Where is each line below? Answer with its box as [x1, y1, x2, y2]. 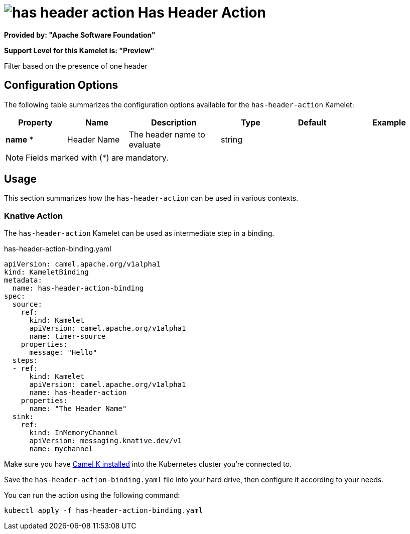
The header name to [128, 129, 205, 140]
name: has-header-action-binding [12, 284, 144, 293]
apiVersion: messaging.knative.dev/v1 [29, 437, 182, 445]
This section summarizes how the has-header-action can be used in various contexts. [4, 194, 299, 203]
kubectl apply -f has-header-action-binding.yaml [4, 506, 203, 515]
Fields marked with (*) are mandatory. [26, 152, 169, 163]
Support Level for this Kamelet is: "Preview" [4, 46, 155, 55]
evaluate [128, 139, 161, 150]
